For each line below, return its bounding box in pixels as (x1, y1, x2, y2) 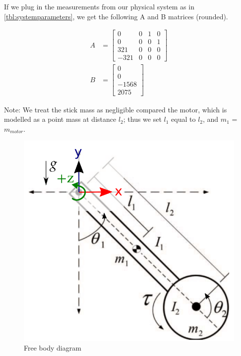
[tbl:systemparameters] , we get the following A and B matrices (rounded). (4, 11, 228, 21)
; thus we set (123, 114, 162, 124)
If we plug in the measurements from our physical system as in (4, 1, 194, 11)
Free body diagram (24, 343, 81, 353)
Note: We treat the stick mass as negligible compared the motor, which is (4, 104, 227, 114)
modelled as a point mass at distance (4, 114, 117, 124)
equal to (171, 114, 196, 124)
